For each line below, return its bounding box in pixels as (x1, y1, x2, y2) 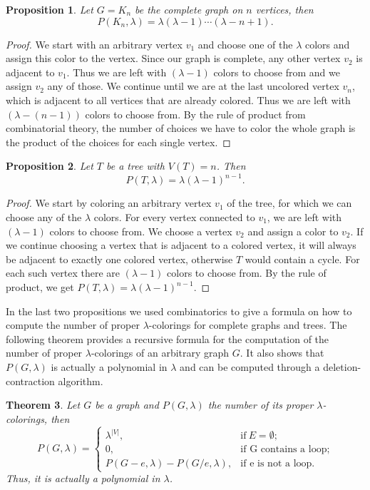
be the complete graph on (135, 2, 243, 16)
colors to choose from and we (213, 64, 340, 79)
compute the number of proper (6, 317, 140, 332)
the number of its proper (207, 397, 314, 412)
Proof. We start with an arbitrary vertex (6, 36, 183, 51)
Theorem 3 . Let (6, 397, 81, 412)
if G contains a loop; (240, 444, 330, 455)
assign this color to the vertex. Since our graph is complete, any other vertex (6, 51, 341, 66)
